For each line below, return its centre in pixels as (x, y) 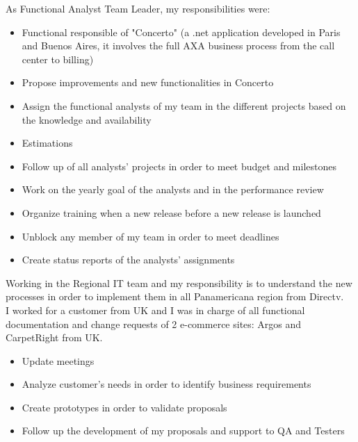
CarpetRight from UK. (54, 337)
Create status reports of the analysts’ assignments (128, 260)
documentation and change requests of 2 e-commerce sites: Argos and (154, 324)
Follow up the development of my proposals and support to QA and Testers (183, 431)
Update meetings (58, 360)
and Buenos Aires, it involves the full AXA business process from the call (178, 46)
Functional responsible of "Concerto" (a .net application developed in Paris (181, 32)
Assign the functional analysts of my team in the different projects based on (184, 105)
